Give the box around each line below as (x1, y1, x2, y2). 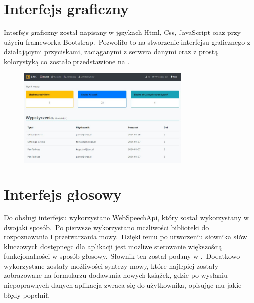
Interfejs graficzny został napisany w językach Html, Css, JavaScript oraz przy (4, 27, 241, 37)
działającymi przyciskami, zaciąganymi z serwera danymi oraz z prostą (4, 46, 218, 57)
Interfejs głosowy (4, 183, 122, 203)
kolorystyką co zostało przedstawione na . (4, 56, 130, 66)
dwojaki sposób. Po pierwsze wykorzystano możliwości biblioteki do (4, 222, 209, 232)
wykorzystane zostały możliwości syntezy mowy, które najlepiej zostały (4, 260, 218, 270)
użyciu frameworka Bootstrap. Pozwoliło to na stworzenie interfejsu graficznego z (4, 36, 251, 47)
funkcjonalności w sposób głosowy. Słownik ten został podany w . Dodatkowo (4, 251, 240, 261)
